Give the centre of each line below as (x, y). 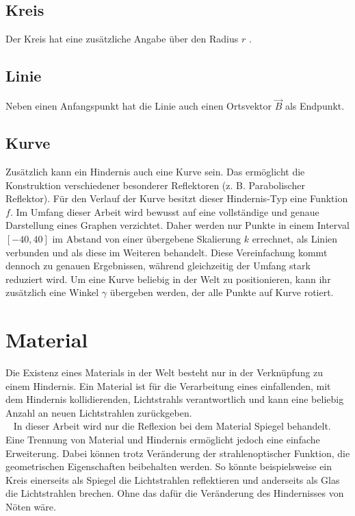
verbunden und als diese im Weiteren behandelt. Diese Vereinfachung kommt (167, 252)
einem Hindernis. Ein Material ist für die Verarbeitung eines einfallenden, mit (168, 385)
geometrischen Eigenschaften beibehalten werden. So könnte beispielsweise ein (169, 466)
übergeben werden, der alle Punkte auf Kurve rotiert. (222, 292)
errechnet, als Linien (295, 238)
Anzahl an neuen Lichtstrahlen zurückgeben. (99, 412)
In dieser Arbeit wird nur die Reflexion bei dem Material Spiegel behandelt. (172, 426)
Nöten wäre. (31, 507)
